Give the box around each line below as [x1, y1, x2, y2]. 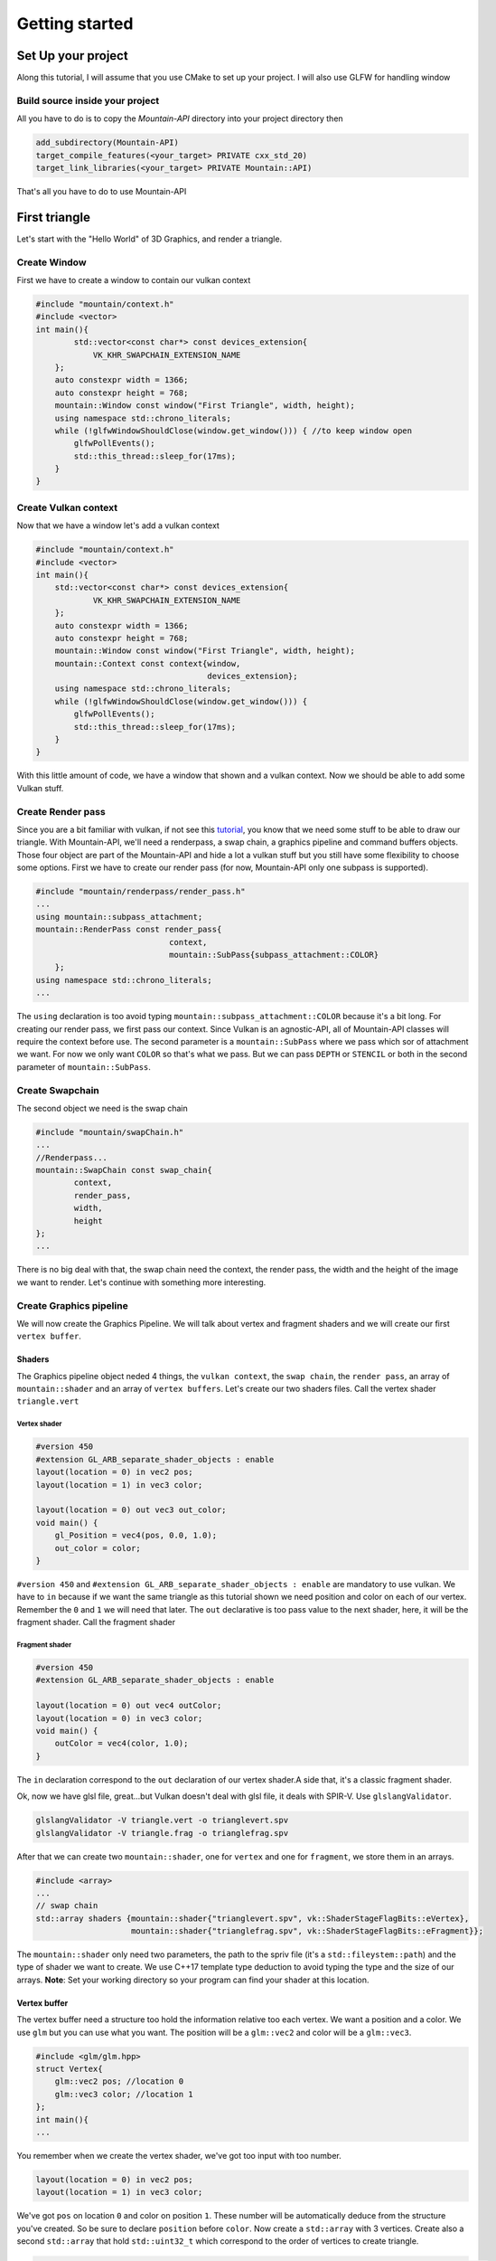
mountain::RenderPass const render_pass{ [35, 924, 222, 935]
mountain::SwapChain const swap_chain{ [35, 1165, 212, 1176]
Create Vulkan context [16, 501, 117, 514]
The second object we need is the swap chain [16, 1102, 189, 1113]
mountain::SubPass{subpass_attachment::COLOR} [168, 950, 379, 960]
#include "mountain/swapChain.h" [35, 1127, 184, 1137]
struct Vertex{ [35, 2064, 103, 2075]
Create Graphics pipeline [16, 1299, 128, 1311]
